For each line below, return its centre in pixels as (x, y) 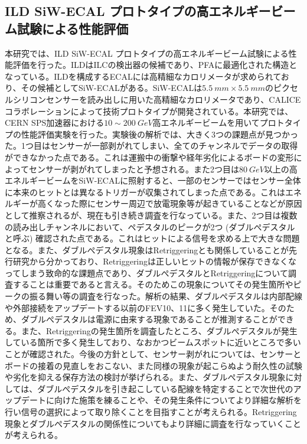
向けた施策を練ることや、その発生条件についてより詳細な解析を (178, 400)
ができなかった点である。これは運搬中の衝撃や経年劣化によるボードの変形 (149, 157)
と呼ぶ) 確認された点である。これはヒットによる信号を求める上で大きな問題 (152, 238)
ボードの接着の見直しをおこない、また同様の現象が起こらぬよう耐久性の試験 (153, 365)
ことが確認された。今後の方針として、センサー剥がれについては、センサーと (153, 354)
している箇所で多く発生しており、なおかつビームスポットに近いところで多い (153, 342)
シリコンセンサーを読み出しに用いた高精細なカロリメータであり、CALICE (157, 99)
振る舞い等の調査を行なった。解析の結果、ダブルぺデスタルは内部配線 (166, 296)
